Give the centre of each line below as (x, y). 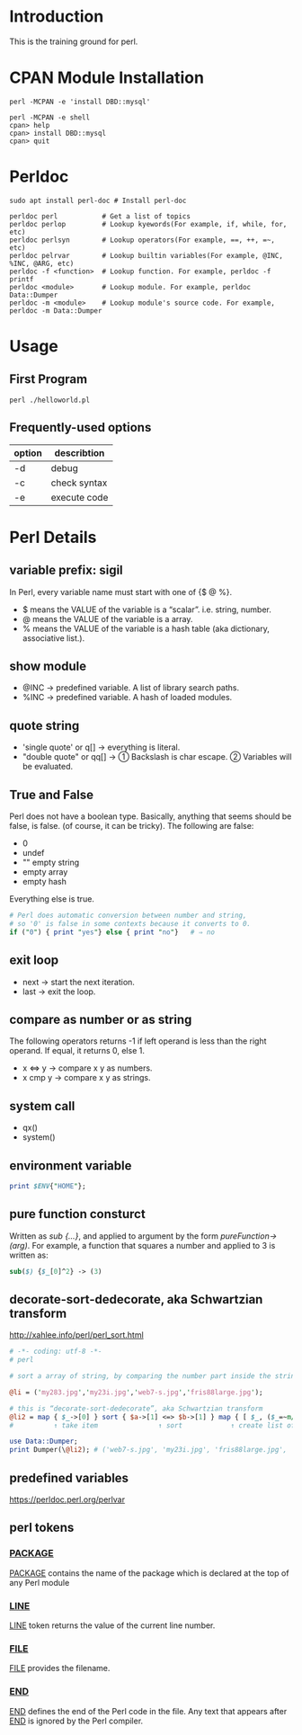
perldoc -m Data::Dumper (56, 311)
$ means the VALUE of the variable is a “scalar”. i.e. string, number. (147, 609)
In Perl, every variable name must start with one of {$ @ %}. (121, 592)
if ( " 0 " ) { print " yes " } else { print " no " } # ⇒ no (112, 932)
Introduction (57, 17)
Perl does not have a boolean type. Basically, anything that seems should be (151, 816)
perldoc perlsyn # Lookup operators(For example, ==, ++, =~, (142, 240)
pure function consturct (77, 1214)
